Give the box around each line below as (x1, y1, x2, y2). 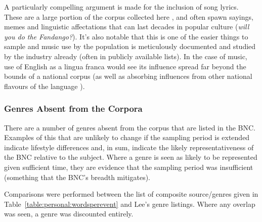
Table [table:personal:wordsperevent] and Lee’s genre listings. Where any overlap (4, 198, 255, 209)
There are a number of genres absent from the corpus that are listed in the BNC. (4, 122, 255, 132)
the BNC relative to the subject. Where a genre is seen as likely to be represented (4, 152, 257, 162)
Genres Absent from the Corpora (4, 102, 143, 115)
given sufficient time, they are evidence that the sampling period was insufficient (4, 161, 253, 172)
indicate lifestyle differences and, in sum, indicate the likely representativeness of (4, 142, 254, 152)
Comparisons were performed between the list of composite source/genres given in (4, 189, 258, 199)
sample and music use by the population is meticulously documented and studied (4, 41, 256, 52)
